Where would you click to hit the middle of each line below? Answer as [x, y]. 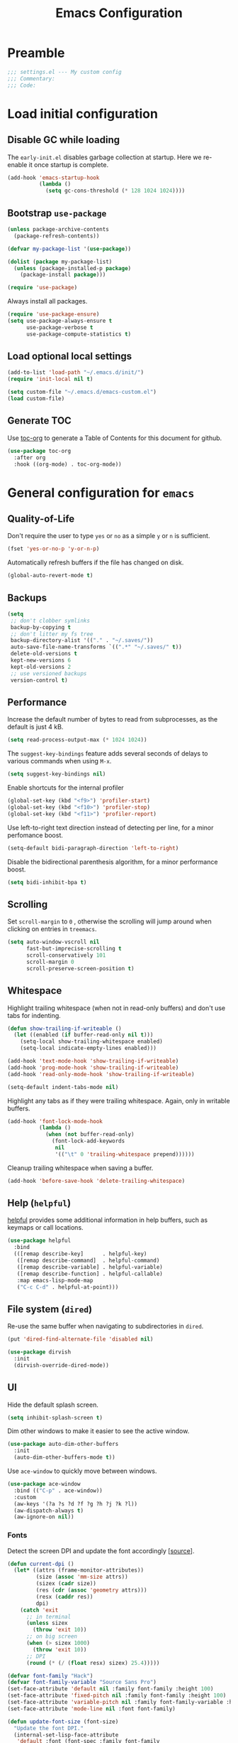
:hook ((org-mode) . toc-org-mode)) [68, 464]
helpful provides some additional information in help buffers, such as [107, 1220]
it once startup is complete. [68, 164]
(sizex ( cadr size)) [66, 1584]
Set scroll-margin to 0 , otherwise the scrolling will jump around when [109, 921]
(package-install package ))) [63, 275]
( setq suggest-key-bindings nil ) [57, 774]
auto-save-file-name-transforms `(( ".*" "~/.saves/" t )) [96, 647]
